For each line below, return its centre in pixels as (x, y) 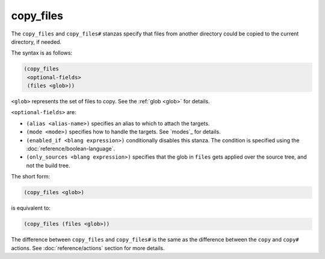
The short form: (31, 177)
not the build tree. (48, 165)
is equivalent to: (31, 208)
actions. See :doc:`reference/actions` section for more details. (88, 248)
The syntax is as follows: (42, 53)
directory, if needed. (36, 41)
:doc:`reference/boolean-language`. (71, 149)
